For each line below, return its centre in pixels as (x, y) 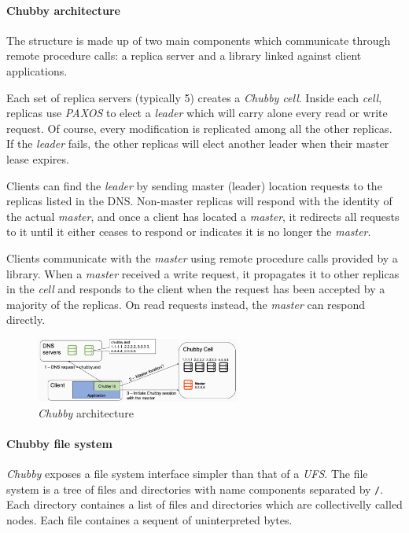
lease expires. (38, 158)
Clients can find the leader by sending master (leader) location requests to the (194, 185)
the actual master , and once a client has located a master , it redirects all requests (203, 216)
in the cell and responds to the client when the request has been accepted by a (196, 289)
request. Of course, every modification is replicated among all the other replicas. (199, 128)
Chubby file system (59, 444)
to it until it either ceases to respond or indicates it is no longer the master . (189, 232)
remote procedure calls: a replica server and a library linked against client (184, 55)
